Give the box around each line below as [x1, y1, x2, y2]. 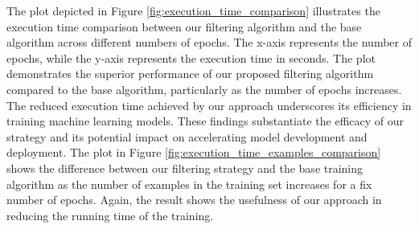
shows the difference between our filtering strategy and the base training [6, 159, 364, 176]
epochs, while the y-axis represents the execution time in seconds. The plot [6, 49, 376, 66]
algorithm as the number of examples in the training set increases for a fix [6, 175, 372, 192]
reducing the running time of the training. [6, 207, 214, 223]
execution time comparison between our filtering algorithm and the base [6, 18, 362, 35]
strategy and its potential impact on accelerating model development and [6, 128, 368, 145]
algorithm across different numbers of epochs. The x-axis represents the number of [6, 34, 412, 51]
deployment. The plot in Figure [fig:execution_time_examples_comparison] [6, 144, 381, 161]
